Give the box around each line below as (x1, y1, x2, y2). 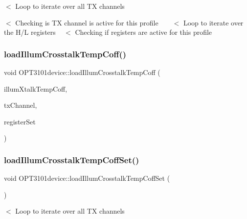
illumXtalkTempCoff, (4, 83, 67, 94)
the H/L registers (4, 27, 56, 37)
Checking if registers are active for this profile (75, 27, 212, 37)
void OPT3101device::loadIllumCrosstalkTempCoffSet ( (4, 173, 170, 183)
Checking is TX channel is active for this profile (15, 17, 158, 27)
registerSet (4, 116, 36, 126)
